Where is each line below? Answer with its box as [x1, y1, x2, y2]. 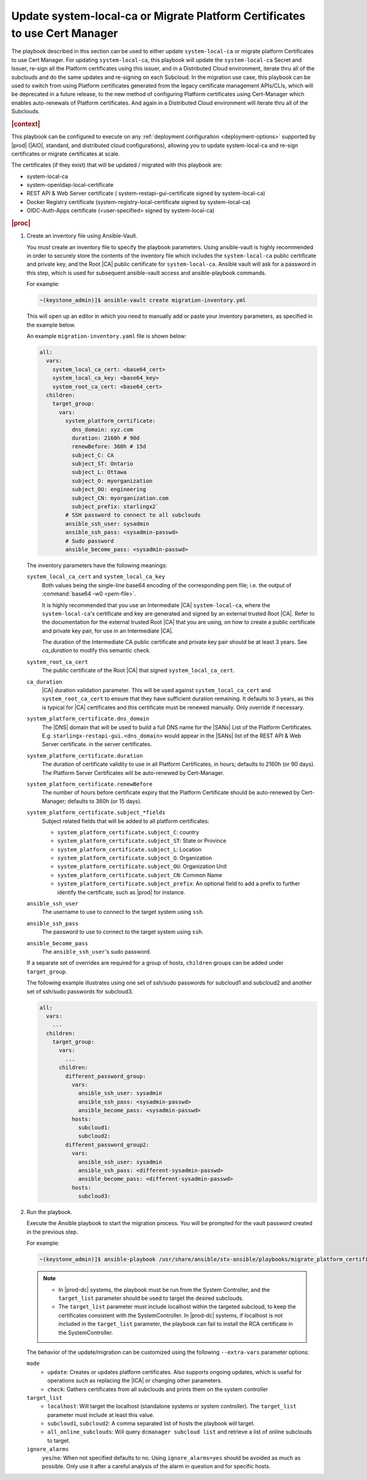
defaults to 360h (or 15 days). [67, 797, 142, 805]
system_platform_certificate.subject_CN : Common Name [57, 871, 223, 878]
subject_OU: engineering [71, 486, 146, 493]
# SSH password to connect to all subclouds [65, 512, 201, 519]
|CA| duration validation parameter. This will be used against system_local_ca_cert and [42, 687, 271, 694]
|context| [11, 119, 40, 128]
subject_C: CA [71, 451, 114, 459]
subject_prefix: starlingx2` [71, 503, 159, 510]
